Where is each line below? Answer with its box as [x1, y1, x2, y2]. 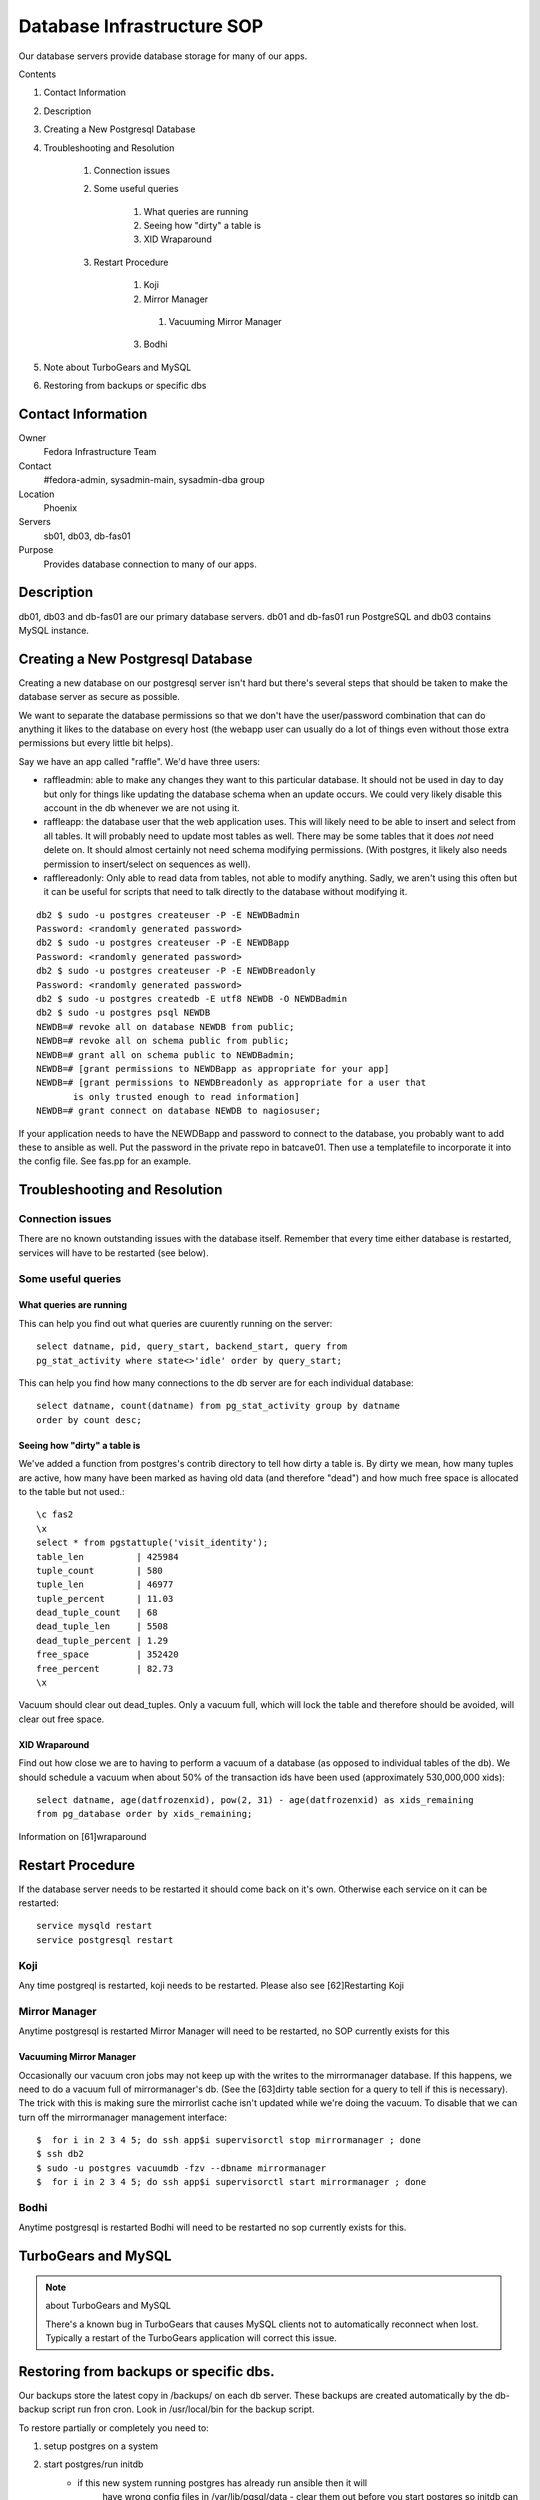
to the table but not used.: [18, 1485, 125, 1497]
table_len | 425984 [36, 1551, 179, 1562]
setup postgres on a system [43, 2440, 159, 2452]
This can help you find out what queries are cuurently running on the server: [18, 1317, 333, 1329]
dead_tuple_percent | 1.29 [36, 1635, 169, 1646]
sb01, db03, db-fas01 [43, 530, 132, 542]
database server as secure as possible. [18, 691, 180, 703]
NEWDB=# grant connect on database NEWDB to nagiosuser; [36, 1105, 322, 1117]
